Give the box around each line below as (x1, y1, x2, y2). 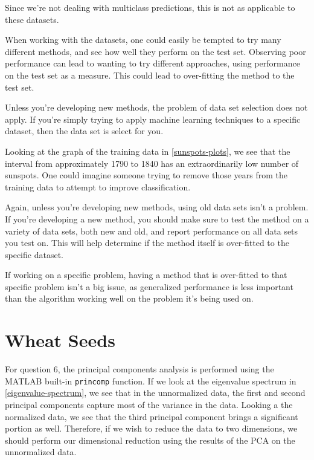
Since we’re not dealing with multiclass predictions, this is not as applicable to (5, 1, 295, 13)
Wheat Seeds (5, 328, 115, 352)
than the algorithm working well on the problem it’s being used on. (5, 292, 254, 305)
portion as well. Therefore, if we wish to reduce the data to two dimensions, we (5, 422, 298, 435)
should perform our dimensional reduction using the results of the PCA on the (5, 433, 295, 446)
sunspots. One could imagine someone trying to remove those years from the (5, 169, 288, 181)
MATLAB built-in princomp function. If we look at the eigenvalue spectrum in (5, 374, 296, 387)
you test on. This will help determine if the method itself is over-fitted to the (5, 236, 289, 249)
